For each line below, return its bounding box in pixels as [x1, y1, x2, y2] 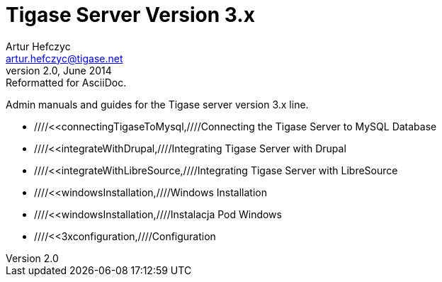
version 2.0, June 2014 [6, 64, 112, 77]
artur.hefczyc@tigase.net [6, 52, 123, 64]
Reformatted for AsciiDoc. [6, 76, 127, 89]
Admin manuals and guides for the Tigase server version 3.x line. [6, 98, 309, 111]
